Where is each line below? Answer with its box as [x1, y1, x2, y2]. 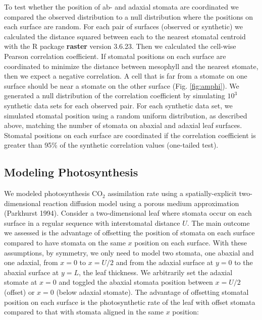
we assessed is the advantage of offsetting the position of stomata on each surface [4, 227, 255, 238]
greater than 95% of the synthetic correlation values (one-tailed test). [4, 140, 219, 150]
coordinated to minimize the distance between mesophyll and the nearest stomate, [4, 60, 258, 71]
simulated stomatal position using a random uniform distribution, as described [4, 110, 247, 120]
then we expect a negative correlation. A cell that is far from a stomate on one [4, 71, 247, 81]
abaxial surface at [4, 267, 59, 277]
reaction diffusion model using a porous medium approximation [43, 198, 239, 208]
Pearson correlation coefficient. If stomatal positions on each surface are [4, 50, 226, 61]
